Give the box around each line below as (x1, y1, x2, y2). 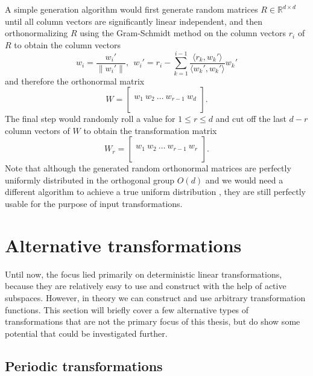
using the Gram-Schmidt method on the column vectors (80, 27, 286, 39)
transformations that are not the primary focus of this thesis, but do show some (5, 315, 300, 328)
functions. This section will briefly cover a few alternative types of (5, 303, 249, 316)
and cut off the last (215, 112, 286, 125)
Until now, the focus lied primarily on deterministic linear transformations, (5, 267, 282, 280)
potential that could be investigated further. (5, 327, 168, 339)
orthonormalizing (5, 27, 68, 39)
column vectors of (5, 124, 70, 136)
